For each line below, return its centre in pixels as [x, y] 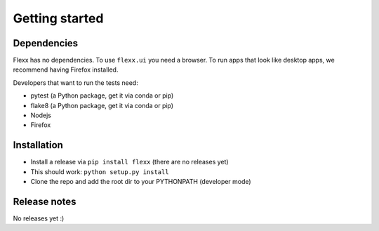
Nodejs [41, 115]
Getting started [58, 18]
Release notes [45, 201]
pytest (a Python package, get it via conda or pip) [102, 95]
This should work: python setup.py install [100, 171]
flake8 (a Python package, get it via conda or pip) [102, 105]
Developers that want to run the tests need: [75, 82]
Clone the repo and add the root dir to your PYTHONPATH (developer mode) [141, 182]
